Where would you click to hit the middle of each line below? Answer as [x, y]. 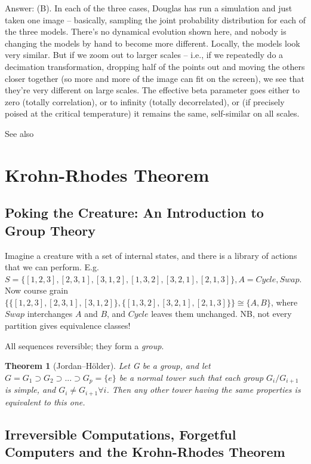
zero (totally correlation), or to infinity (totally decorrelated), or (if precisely [145, 101]
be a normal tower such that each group [191, 377]
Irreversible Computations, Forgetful [121, 434]
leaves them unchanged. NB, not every [221, 314]
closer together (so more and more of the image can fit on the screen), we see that [155, 78]
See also [19, 133]
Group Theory [50, 230]
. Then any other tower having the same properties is [204, 390]
